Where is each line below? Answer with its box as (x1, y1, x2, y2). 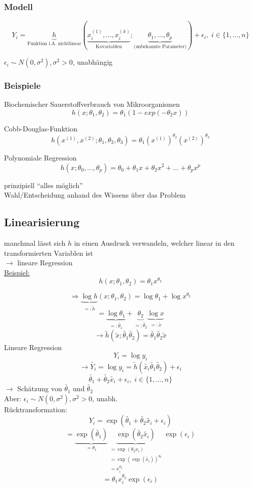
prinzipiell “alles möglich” (4, 180, 83, 190)
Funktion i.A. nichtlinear (27, 41, 81, 47)
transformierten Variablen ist (4, 247, 93, 258)
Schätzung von (17, 383, 62, 394)
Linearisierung (4, 214, 80, 230)
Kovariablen (95, 44, 122, 50)
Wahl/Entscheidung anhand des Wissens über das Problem (4, 190, 186, 200)
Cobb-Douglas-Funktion (4, 123, 77, 133)
